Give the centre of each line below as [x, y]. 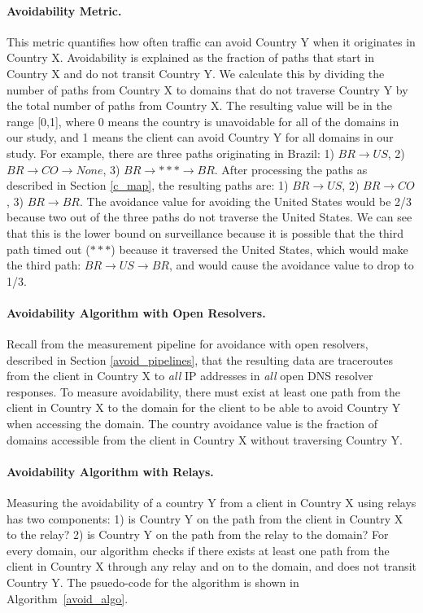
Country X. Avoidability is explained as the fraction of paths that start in [190, 57]
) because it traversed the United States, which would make [259, 249]
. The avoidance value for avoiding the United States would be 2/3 [246, 201]
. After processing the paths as [291, 169]
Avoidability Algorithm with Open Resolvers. [136, 312]
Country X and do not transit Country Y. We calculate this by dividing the [196, 73]
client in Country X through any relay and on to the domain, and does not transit [211, 566]
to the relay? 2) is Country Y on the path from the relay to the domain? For [198, 534]
